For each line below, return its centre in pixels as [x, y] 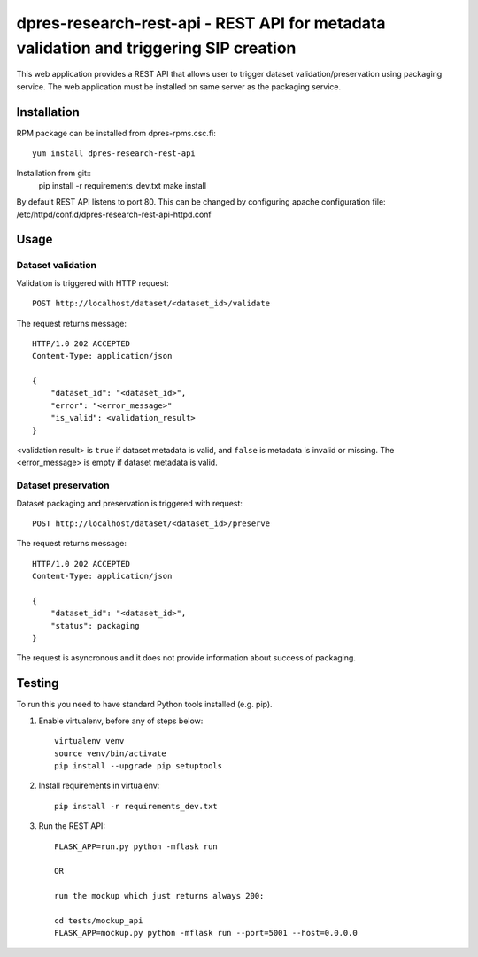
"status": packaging [95, 625]
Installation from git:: [54, 174]
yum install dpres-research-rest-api [114, 154]
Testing [38, 683]
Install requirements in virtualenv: [99, 786]
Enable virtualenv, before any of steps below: [121, 721]
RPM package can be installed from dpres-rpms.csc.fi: [116, 133]
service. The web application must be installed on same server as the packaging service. [178, 86]
